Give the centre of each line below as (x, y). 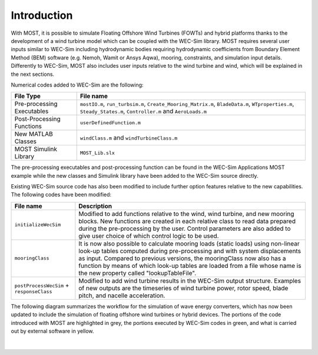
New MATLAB (34, 134)
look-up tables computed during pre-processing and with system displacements (190, 251)
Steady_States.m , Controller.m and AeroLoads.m (143, 111)
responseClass (33, 292)
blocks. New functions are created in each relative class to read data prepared (187, 221)
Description (95, 206)
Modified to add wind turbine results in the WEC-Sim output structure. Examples (190, 281)
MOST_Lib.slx (97, 153)
